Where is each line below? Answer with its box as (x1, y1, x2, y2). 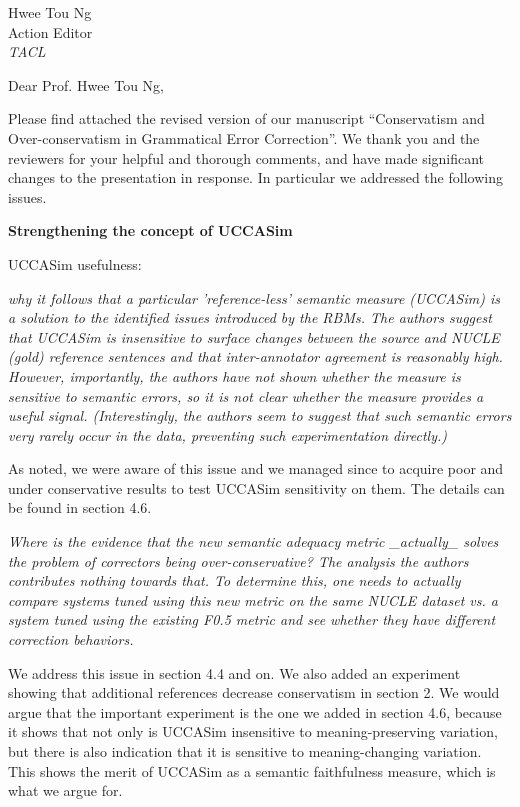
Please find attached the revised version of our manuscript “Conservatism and (8, 108, 485, 129)
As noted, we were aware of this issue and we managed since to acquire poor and (8, 458, 504, 479)
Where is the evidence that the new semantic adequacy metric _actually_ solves (8, 531, 499, 552)
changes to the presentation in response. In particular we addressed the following (8, 167, 503, 188)
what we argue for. (8, 780, 123, 801)
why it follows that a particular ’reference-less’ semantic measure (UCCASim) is (8, 287, 500, 308)
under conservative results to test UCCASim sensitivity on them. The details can (8, 477, 505, 498)
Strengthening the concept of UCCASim (8, 220, 293, 241)
